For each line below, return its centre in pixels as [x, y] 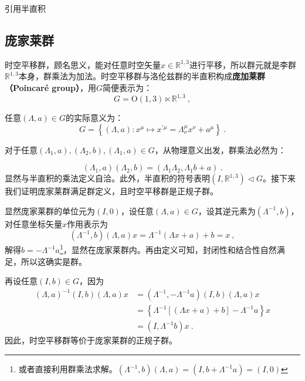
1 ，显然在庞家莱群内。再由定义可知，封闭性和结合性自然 [168, 249]
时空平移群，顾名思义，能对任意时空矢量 [83, 64]
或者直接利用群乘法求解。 [68, 369]
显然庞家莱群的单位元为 [50, 210]
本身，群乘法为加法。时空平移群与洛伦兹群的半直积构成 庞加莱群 [142, 76]
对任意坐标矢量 [33, 223]
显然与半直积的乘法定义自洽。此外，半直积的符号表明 [107, 178]
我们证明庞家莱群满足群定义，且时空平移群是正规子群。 [111, 191]
